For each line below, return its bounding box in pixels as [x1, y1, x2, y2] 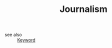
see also [4, 31, 22, 38]
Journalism [59, 3, 108, 15]
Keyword [17, 37, 35, 43]
